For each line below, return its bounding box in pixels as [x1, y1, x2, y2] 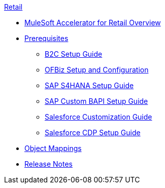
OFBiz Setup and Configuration [45, 65, 149, 74]
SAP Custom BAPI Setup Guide [45, 97, 148, 105]
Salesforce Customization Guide [45, 112, 152, 121]
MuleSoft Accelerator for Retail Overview [24, 18, 161, 27]
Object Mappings [24, 144, 82, 153]
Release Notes [24, 160, 73, 168]
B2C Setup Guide [45, 50, 103, 58]
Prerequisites [24, 34, 69, 43]
